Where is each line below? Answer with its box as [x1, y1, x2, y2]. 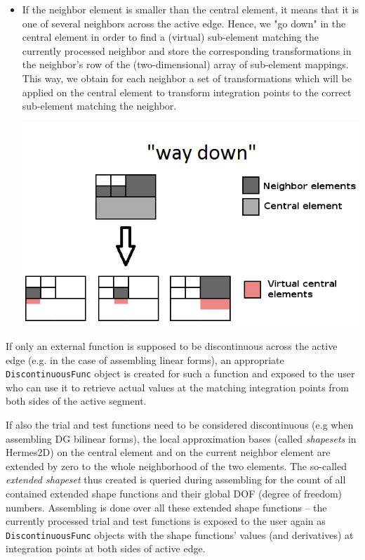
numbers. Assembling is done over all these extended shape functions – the [6, 500, 327, 514]
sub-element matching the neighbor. [22, 98, 177, 113]
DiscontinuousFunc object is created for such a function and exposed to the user [6, 366, 355, 381]
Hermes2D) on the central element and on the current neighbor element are [6, 445, 331, 460]
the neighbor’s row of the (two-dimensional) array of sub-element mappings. [22, 57, 349, 72]
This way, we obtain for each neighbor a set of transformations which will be [22, 70, 352, 85]
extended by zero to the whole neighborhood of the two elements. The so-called [6, 458, 347, 473]
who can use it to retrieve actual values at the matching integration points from [6, 379, 349, 394]
